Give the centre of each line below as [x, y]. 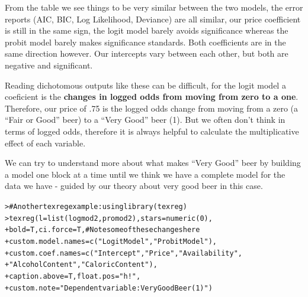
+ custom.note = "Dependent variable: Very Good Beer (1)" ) [109, 288]
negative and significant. [49, 65]
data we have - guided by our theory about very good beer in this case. [134, 186]
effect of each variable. [45, 143]
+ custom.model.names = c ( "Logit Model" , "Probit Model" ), [111, 241]
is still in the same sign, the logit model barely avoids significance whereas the [147, 30]
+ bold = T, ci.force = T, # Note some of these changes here [102, 230]
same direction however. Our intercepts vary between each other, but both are [147, 53]
